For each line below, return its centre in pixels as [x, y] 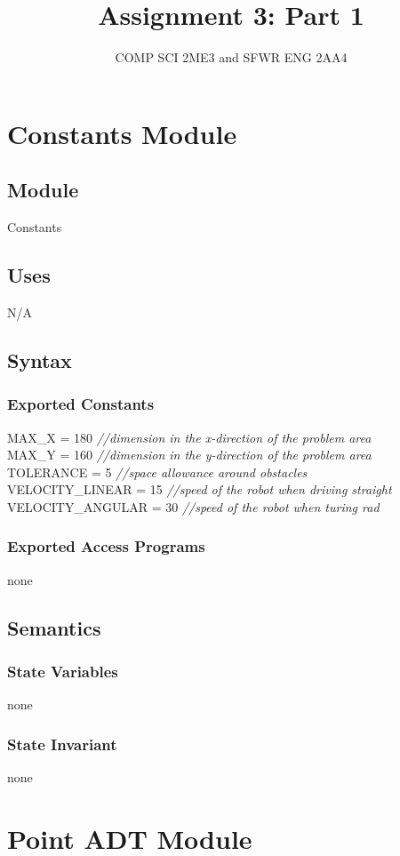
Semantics [54, 627]
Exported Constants [81, 404]
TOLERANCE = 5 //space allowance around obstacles [157, 472]
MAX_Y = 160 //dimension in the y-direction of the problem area [189, 455]
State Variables [63, 671]
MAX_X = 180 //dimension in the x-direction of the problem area [189, 437]
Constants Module [122, 133]
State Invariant [62, 744]
